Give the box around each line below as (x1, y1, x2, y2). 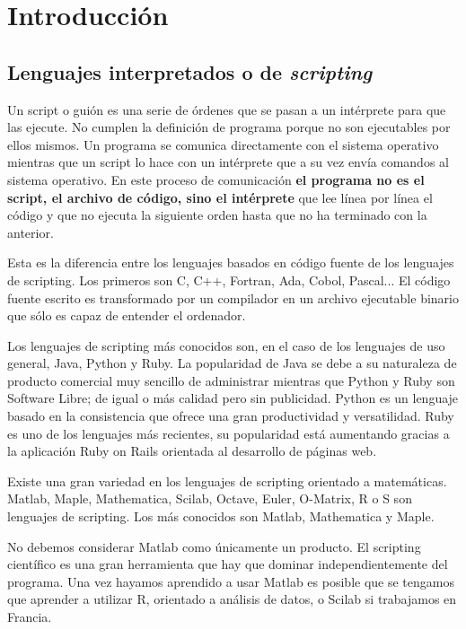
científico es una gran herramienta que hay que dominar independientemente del (7, 555, 448, 573)
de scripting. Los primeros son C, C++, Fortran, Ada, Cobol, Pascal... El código (7, 270, 451, 289)
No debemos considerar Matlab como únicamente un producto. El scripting (7, 537, 421, 555)
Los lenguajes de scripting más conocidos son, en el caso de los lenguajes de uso (7, 336, 445, 354)
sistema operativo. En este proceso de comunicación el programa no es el (7, 170, 425, 188)
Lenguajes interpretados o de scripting (7, 57, 373, 85)
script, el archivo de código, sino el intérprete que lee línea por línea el (7, 188, 433, 206)
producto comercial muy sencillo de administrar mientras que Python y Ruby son (7, 371, 455, 389)
